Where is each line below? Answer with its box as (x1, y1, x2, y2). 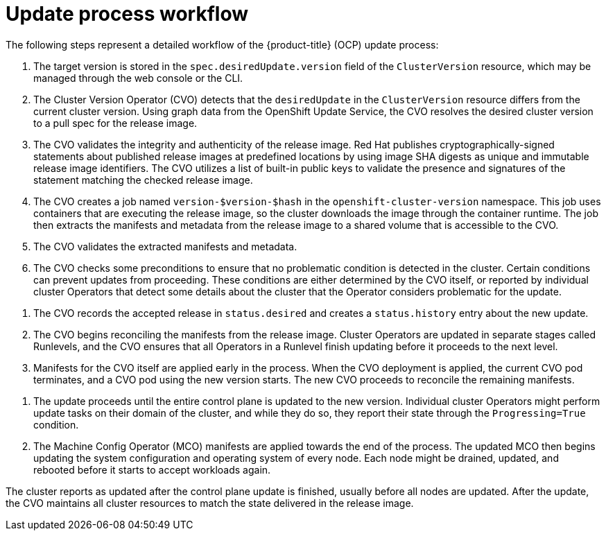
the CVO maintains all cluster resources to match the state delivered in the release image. (6, 496, 414, 509)
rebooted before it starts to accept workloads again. (33, 463, 271, 476)
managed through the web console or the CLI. (33, 71, 243, 84)
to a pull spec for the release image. (33, 116, 198, 129)
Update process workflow (6, 2, 249, 26)
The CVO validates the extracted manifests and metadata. (33, 240, 297, 252)
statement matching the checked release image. (33, 173, 253, 186)
